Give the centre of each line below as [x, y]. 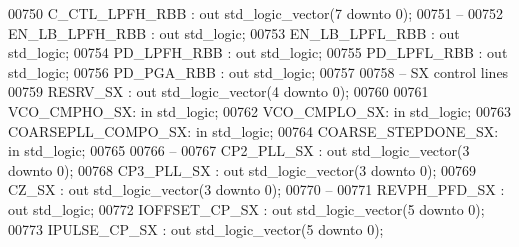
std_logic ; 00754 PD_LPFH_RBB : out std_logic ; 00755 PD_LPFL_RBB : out [258, 52]
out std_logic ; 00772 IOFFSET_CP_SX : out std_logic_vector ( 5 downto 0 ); [246, 208]
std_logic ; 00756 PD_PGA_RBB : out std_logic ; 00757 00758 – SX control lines [258, 71]
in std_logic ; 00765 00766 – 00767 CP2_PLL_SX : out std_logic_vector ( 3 [239, 150]
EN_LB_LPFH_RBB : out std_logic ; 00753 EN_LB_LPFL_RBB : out [234, 32]
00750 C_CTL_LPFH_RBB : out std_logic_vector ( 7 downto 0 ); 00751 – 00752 [256, 13]
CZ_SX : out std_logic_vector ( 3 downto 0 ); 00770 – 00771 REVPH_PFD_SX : [256, 189]
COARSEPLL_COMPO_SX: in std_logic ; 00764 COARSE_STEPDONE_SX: [253, 130]
